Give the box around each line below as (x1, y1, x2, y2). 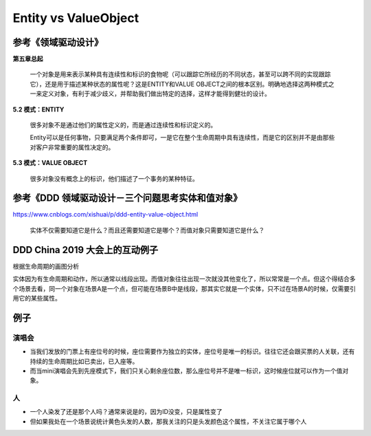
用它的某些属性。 (12, 294, 61, 302)
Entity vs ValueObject (12, 10, 139, 25)
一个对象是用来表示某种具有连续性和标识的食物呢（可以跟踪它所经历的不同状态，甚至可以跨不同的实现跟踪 (30, 70, 331, 78)
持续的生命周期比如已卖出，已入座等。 (30, 357, 139, 365)
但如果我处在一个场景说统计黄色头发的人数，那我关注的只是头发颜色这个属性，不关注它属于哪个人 (30, 417, 307, 426)
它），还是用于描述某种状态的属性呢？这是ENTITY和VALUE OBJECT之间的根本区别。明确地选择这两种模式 (30, 80, 329, 88)
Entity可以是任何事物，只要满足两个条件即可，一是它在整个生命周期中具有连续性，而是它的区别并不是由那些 (30, 133, 335, 142)
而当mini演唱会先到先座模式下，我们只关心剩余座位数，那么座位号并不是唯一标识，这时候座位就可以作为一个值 (30, 367, 343, 375)
